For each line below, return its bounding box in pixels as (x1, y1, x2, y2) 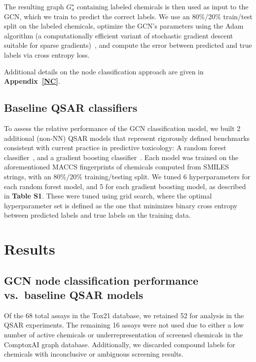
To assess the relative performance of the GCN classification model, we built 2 (4, 123, 241, 133)
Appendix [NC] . (4, 76, 60, 86)
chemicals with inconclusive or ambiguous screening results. (4, 349, 183, 359)
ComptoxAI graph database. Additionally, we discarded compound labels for (4, 339, 235, 349)
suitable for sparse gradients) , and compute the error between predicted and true (4, 40, 252, 50)
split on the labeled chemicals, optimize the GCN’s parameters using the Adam (4, 21, 244, 31)
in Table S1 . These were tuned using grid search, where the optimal (4, 191, 212, 201)
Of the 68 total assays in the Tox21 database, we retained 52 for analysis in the (4, 310, 244, 320)
